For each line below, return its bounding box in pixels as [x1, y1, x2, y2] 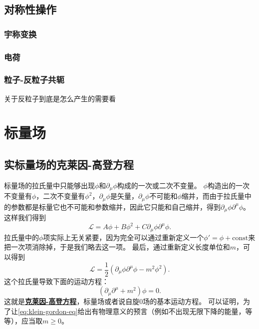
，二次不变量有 [36, 191, 85, 201]
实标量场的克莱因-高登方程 [4, 157, 134, 172]
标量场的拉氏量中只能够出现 [4, 180, 95, 190]
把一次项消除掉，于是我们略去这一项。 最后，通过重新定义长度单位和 [4, 242, 230, 252]
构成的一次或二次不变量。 [117, 180, 201, 190]
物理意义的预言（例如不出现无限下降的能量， [98, 306, 246, 316]
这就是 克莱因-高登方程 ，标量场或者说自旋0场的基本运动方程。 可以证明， [4, 296, 244, 307]
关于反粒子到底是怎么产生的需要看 [4, 93, 116, 103]
